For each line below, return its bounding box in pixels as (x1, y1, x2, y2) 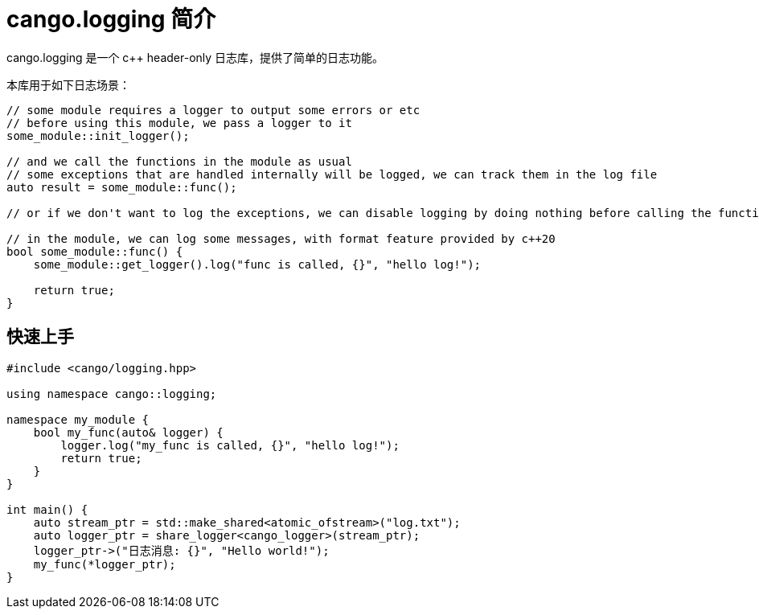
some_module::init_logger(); (6, 129, 190, 142)
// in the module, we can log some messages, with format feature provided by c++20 (6, 232, 556, 245)
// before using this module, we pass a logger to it (6, 116, 352, 129)
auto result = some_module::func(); (6, 180, 237, 194)
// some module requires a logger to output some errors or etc (6, 103, 421, 117)
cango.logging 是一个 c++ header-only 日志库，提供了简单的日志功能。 (6, 50, 384, 64)
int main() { (6, 502, 88, 516)
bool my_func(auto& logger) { (33, 425, 224, 439)
